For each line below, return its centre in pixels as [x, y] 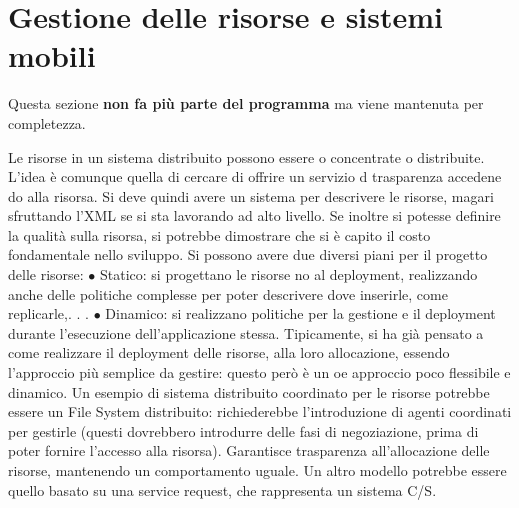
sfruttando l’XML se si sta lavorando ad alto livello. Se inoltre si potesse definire [254, 215]
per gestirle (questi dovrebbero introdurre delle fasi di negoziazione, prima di [243, 430]
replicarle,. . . [48, 313]
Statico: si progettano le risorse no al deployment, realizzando [289, 274]
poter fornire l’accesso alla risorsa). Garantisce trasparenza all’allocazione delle [249, 450]
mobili [52, 55]
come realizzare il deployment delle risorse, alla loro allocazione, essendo [229, 352]
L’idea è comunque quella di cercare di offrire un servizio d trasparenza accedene [255, 176]
